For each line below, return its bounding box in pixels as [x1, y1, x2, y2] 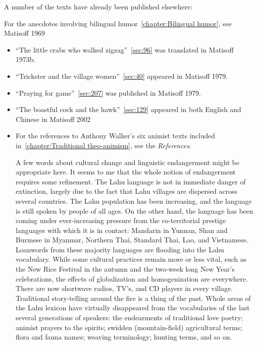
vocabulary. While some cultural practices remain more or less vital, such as [15, 254, 247, 264]
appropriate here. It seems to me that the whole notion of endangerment [15, 167, 236, 177]
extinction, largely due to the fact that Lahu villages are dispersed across [15, 186, 237, 196]
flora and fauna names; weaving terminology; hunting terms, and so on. [15, 332, 232, 342]
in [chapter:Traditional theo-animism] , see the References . [15, 140, 192, 150]
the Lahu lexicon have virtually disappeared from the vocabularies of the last [15, 302, 250, 313]
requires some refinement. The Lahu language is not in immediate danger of [15, 176, 246, 186]
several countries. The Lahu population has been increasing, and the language [15, 195, 252, 206]
